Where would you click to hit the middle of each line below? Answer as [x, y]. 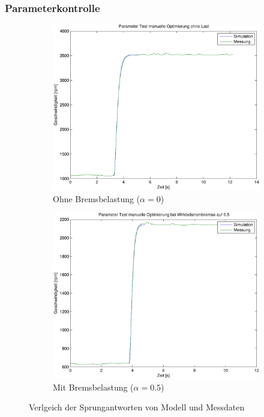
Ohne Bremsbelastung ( [97, 198]
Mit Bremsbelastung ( [93, 387]
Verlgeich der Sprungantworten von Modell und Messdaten [137, 407]
